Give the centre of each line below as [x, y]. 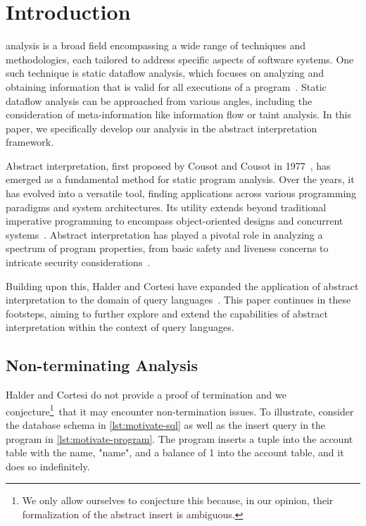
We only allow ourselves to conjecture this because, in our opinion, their [178, 500]
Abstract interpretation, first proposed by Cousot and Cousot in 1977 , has [168, 165]
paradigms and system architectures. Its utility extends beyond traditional [166, 207]
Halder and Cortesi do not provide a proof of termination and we [146, 395]
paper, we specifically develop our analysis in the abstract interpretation [162, 128]
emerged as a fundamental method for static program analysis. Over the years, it [180, 179]
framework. [30, 142]
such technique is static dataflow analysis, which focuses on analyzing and [165, 73]
